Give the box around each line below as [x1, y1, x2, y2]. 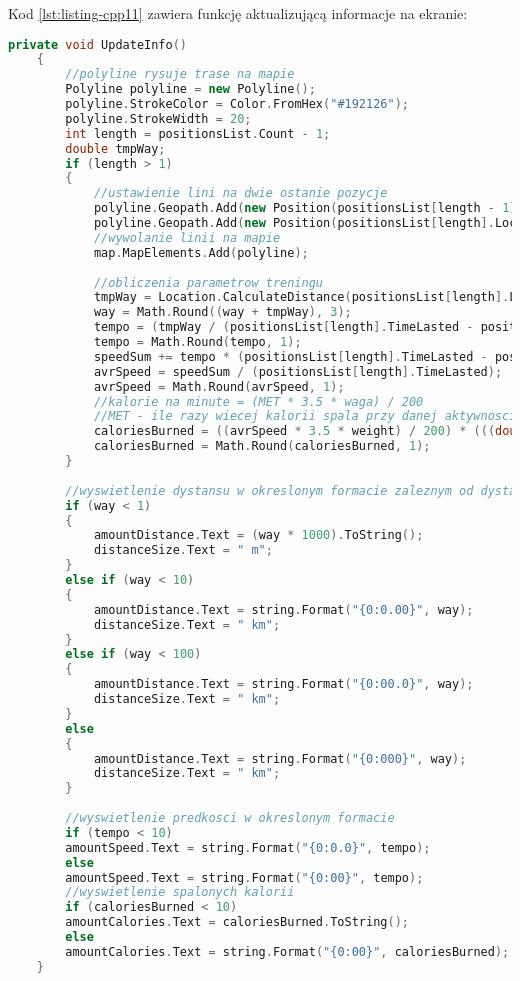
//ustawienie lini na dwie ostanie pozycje [93, 186, 388, 201]
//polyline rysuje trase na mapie [65, 67, 295, 82]
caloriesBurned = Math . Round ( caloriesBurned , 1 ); [93, 439, 431, 454]
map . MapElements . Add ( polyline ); [93, 245, 309, 260]
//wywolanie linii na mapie [93, 230, 281, 245]
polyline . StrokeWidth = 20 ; [65, 111, 252, 126]
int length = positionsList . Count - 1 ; [65, 126, 331, 141]
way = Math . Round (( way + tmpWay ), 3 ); [93, 305, 352, 320]
